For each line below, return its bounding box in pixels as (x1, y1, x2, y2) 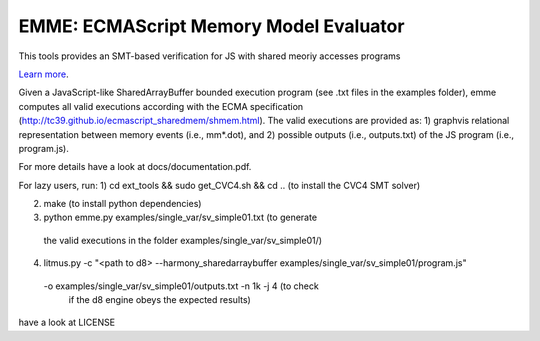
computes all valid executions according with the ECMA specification (18, 100, 304, 112)
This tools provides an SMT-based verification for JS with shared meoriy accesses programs (18, 50, 401, 62)
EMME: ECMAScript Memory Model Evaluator (18, 15, 405, 37)
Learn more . (18, 68, 69, 80)
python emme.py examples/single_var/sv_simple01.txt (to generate (43, 211, 318, 224)
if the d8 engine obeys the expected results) (68, 294, 252, 306)
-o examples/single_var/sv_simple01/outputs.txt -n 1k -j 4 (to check (43, 280, 319, 292)
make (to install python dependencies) (43, 198, 202, 210)
